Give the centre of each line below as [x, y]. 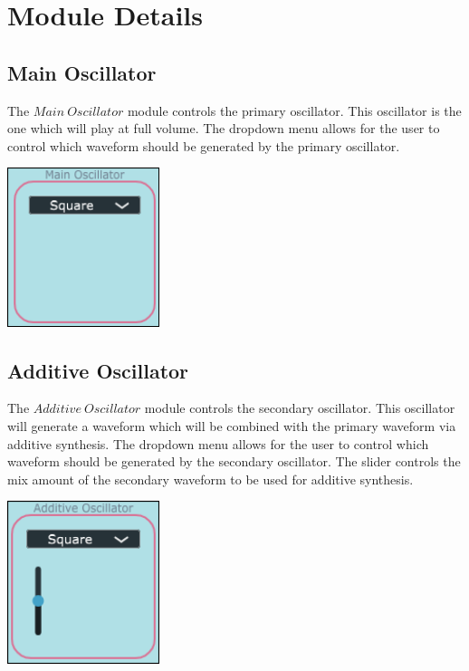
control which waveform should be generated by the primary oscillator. [204, 145]
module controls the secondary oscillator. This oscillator [300, 408]
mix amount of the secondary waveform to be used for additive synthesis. [211, 479]
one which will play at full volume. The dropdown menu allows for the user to [224, 128]
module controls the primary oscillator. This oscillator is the [294, 110]
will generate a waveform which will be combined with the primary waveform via [232, 425]
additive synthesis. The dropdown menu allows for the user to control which [218, 443]
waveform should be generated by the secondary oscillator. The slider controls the [234, 461]
